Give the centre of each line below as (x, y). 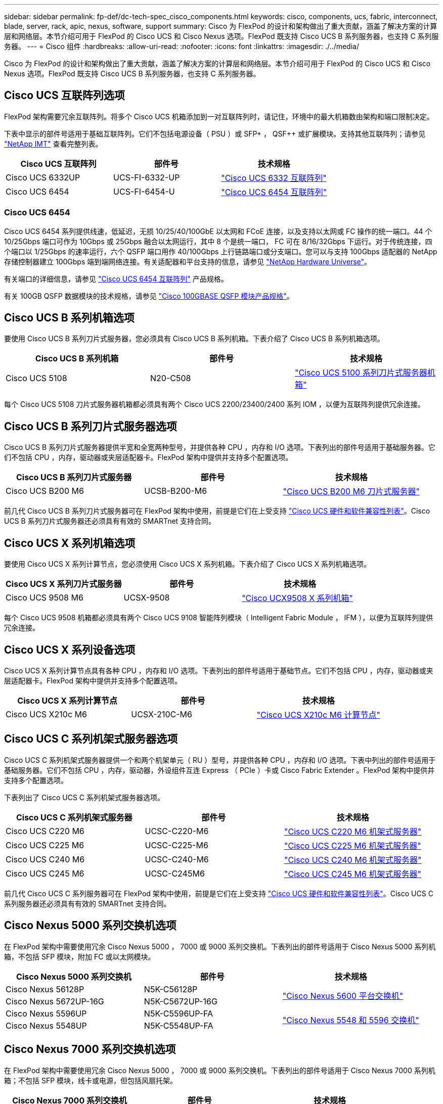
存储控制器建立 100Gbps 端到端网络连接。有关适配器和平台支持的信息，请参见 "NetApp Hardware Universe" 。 (188, 261)
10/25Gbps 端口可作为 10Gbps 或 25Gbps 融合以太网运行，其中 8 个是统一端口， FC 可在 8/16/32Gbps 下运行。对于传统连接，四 (218, 241)
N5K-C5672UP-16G (181, 1001)
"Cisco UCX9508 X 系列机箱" (298, 598)
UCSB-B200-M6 (176, 491)
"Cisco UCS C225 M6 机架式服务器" (353, 845)
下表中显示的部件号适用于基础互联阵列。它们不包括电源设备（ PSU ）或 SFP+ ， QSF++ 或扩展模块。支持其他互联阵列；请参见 (215, 133)
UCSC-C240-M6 (177, 859)
